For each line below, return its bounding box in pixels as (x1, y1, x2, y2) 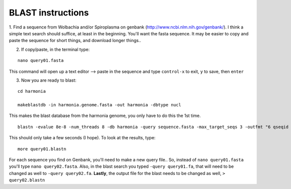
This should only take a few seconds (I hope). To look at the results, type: (9, 135, 156, 141)
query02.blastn (9, 177, 46, 183)
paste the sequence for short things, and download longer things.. (9, 38, 142, 44)
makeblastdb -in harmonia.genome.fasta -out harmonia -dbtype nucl (17, 102, 181, 108)
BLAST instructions (9, 7, 89, 18)
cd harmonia (17, 88, 46, 94)
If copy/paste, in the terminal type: (21, 46, 90, 52)
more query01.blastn (17, 146, 66, 152)
